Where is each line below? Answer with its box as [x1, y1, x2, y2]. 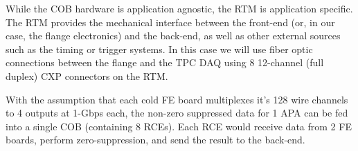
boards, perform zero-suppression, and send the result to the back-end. [6, 132, 305, 147]
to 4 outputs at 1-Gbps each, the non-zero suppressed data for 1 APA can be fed [6, 105, 348, 120]
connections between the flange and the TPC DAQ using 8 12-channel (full [6, 55, 324, 70]
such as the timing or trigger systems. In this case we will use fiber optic [6, 41, 313, 56]
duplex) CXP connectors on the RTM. [6, 68, 168, 83]
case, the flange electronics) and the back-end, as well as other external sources [6, 28, 341, 43]
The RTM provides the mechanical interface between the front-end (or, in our [6, 14, 335, 29]
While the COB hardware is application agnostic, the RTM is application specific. [6, 1, 353, 15]
